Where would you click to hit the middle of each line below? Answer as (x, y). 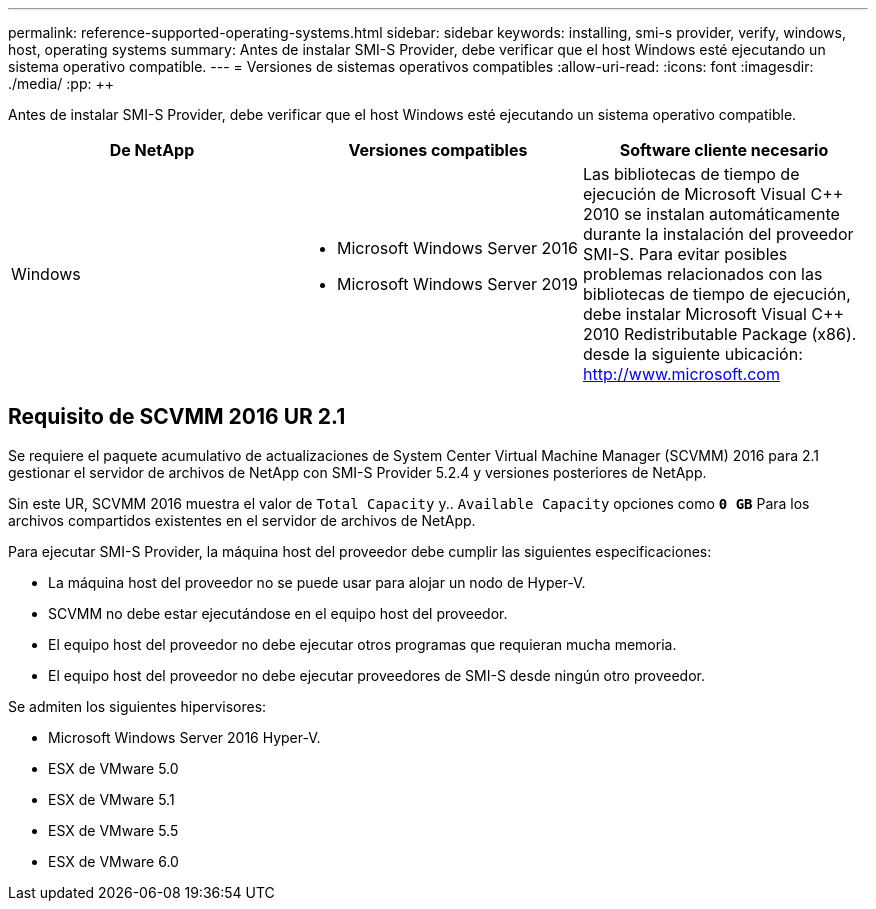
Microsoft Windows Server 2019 (457, 284)
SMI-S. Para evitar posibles (685, 254)
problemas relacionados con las (702, 274)
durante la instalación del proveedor (718, 234)
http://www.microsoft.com (681, 374)
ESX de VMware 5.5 (113, 830)
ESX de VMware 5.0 (113, 768)
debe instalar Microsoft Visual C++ (713, 314)
